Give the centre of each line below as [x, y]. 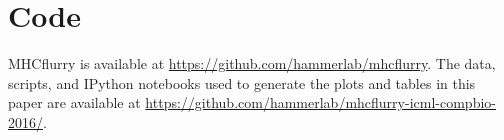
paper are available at [74, 102]
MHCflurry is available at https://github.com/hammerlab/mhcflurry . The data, [252, 63]
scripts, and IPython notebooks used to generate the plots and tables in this [242, 82]
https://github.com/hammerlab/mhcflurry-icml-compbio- [320, 102]
